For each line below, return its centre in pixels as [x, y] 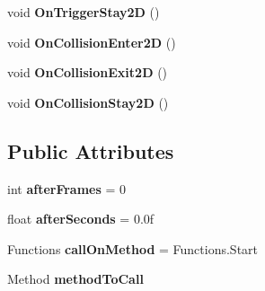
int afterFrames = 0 [67, 188]
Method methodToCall [75, 279]
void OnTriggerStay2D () [84, 12]
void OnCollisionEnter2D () [92, 42]
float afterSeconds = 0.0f [81, 219]
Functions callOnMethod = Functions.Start [133, 248]
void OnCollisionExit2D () [88, 72]
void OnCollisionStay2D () [88, 102]
